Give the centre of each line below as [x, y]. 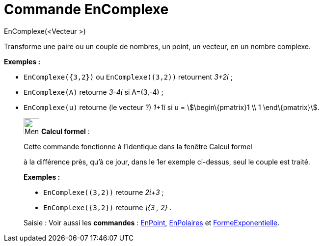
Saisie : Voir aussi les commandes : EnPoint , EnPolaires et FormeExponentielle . [152, 222]
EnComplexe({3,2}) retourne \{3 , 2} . [108, 207]
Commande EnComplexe [86, 9]
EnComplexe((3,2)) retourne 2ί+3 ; [104, 192]
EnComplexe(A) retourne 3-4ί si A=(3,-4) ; [94, 92]
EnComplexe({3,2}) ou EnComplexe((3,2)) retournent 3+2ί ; [128, 77]
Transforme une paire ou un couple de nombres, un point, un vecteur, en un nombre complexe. [158, 46]
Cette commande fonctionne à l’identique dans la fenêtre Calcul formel [138, 146]
